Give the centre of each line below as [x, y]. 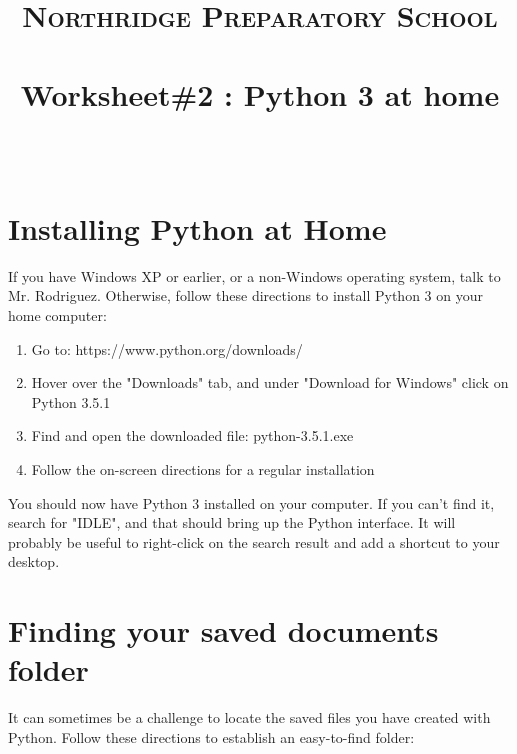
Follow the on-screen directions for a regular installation [203, 469]
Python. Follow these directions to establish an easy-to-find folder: [211, 736]
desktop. [34, 561]
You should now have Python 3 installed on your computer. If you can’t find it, [251, 502]
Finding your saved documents [223, 630]
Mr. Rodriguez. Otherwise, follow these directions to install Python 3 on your [245, 295]
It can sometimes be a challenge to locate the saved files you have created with [249, 717]
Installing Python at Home [197, 227]
